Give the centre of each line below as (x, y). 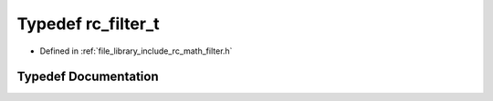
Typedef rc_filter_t (88, 24)
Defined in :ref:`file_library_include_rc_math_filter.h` (136, 51)
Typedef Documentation (88, 77)
